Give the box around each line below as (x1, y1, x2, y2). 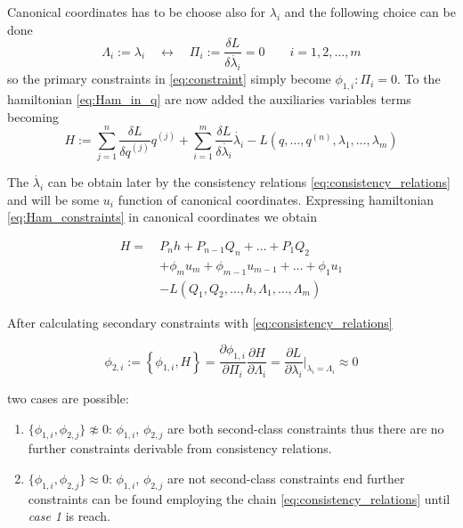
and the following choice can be (284, 3, 456, 20)
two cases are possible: (7, 388, 129, 407)
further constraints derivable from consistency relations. (28, 439, 332, 458)
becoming (7, 107, 59, 126)
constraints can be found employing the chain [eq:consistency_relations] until (28, 489, 451, 508)
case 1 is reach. (28, 507, 110, 525)
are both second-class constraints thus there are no (167, 418, 444, 437)
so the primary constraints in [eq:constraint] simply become (7, 69, 331, 88)
